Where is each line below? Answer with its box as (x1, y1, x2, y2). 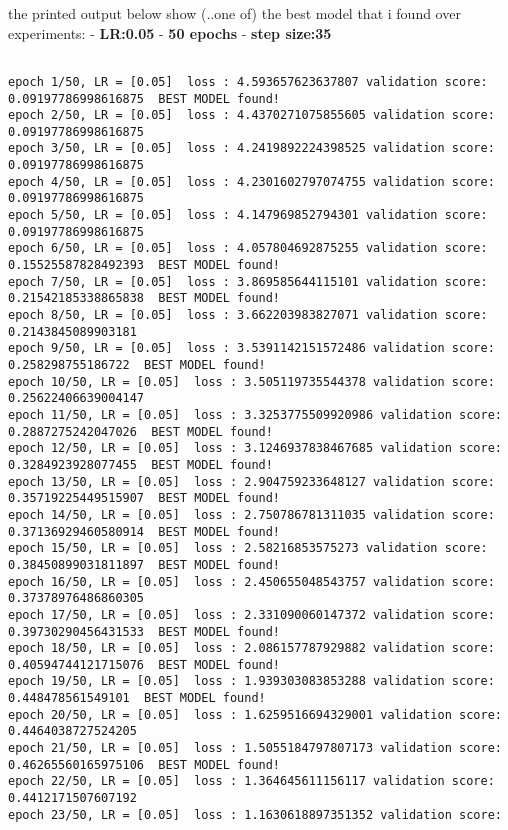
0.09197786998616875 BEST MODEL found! (8, 91, 281, 106)
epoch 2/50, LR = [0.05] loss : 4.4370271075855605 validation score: (8, 108, 495, 123)
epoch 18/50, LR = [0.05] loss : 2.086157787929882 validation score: (8, 641, 495, 656)
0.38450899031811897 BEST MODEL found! (8, 557, 281, 572)
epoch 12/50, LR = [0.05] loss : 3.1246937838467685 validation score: (8, 441, 502, 456)
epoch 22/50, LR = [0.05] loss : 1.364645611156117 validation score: (8, 774, 495, 789)
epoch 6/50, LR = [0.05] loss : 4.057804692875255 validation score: (8, 241, 488, 256)
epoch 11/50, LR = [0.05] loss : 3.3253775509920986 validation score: (8, 407, 502, 422)
